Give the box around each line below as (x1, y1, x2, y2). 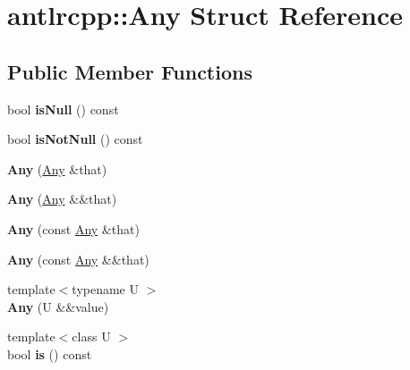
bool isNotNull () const (7, 130, 143, 148)
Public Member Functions (7, 57, 252, 85)
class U (72, 327, 111, 346)
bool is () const (7, 344, 92, 363)
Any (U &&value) (7, 297, 109, 315)
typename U (72, 280, 139, 299)
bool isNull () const (7, 99, 119, 118)
